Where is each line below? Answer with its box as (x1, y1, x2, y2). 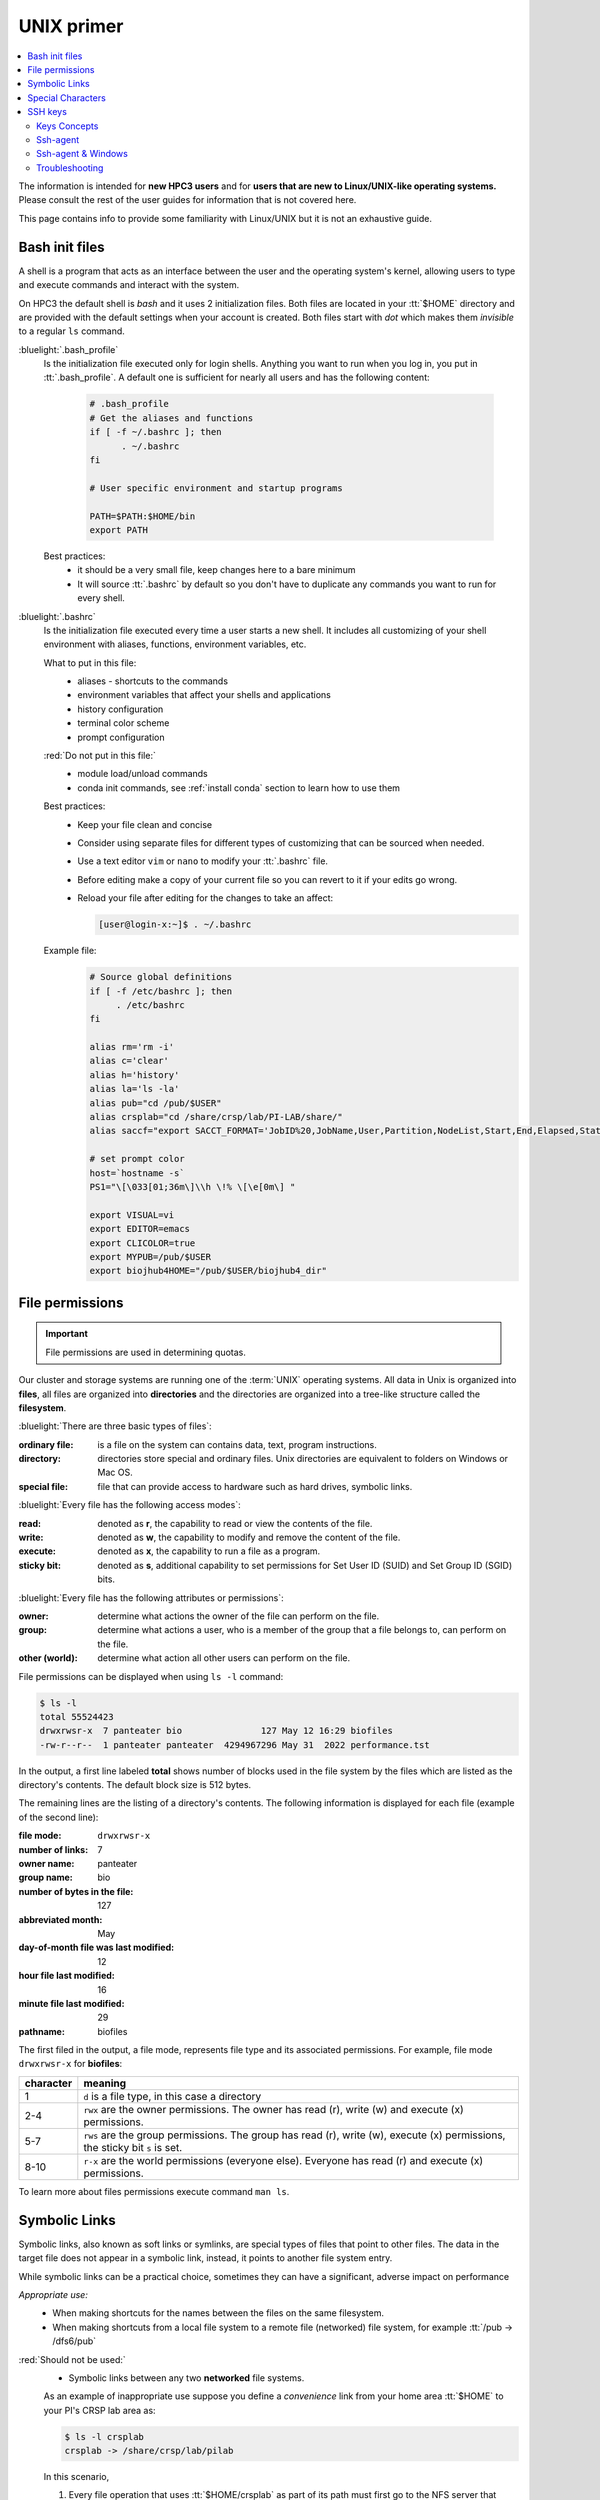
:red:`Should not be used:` (18, 2353, 127, 2365)
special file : (18, 1480, 69, 1492)
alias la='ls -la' (89, 1083, 180, 1095)
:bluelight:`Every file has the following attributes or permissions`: (18, 1591, 284, 1604)
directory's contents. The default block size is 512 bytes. (18, 1779, 252, 1791)
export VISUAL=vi (89, 1209, 175, 1220)
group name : (18, 1871, 74, 1884)
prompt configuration (77, 731, 165, 743)
